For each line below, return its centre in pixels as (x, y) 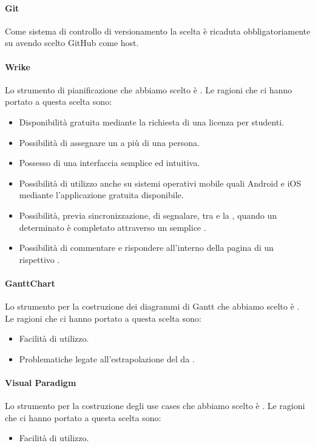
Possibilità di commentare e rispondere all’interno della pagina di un (146, 248)
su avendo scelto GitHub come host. (72, 43)
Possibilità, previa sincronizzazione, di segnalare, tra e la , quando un (148, 215)
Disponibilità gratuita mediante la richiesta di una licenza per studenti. (151, 121)
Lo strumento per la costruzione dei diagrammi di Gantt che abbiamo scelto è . (152, 306)
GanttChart (30, 283)
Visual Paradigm (41, 383)
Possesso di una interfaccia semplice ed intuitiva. (110, 163)
